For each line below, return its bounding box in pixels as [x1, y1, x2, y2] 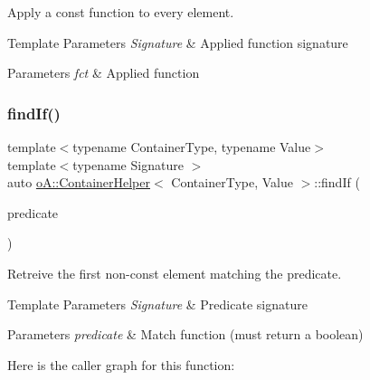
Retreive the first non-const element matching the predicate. [7, 263, 342, 282]
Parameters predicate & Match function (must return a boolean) [7, 325, 364, 344]
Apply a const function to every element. [7, 3, 234, 21]
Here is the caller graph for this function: [7, 355, 235, 374]
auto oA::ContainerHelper [7, 173, 151, 192]
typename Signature [72, 155, 184, 174]
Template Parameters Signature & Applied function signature [7, 33, 348, 52]
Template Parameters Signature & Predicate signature [7, 294, 308, 313]
